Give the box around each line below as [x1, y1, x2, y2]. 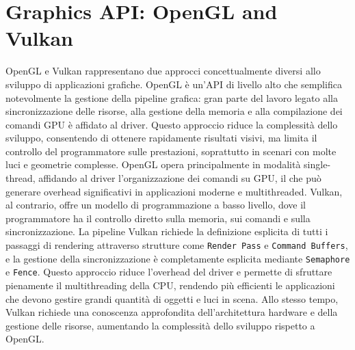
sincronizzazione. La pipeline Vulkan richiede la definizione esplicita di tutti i [5, 224, 328, 239]
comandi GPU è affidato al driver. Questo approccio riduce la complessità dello [5, 117, 338, 131]
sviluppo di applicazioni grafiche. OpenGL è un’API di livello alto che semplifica [5, 77, 342, 91]
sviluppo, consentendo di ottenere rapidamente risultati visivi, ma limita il [5, 131, 317, 145]
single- [304, 157, 331, 172]
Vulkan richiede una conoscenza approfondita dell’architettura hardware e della [5, 305, 338, 319]
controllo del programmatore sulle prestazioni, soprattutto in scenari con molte [5, 144, 337, 158]
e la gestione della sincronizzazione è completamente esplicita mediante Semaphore [5, 251, 350, 265]
